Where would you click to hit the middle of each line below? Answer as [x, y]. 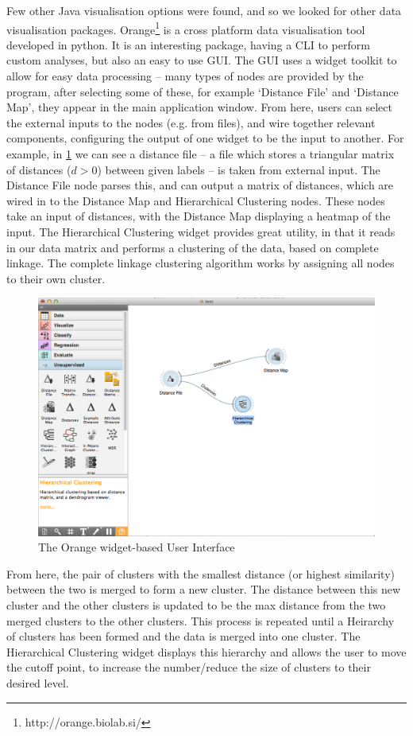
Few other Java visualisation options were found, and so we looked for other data [204, 10]
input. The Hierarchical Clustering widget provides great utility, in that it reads [201, 231]
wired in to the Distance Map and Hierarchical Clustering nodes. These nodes [196, 200]
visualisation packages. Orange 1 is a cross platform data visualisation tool [186, 28]
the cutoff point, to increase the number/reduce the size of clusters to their [189, 667]
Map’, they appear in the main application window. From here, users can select [199, 107]
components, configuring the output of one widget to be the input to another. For [205, 138]
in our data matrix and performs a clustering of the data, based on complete [193, 247]
